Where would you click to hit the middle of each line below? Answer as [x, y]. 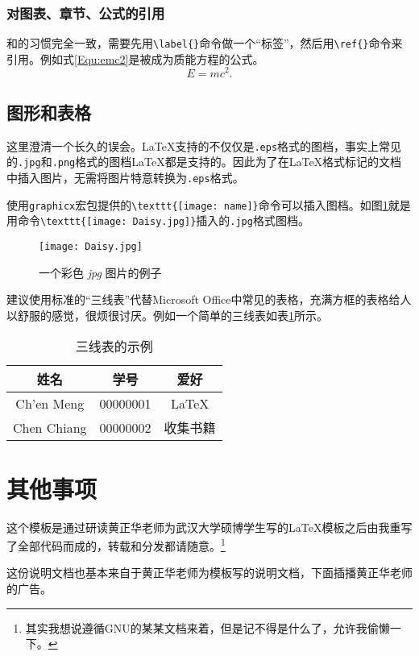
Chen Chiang [50, 427]
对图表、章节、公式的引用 [86, 12]
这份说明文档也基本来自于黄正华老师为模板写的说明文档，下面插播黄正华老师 [209, 573]
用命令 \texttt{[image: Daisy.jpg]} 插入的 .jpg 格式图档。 [158, 220]
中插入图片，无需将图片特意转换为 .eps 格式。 [125, 178]
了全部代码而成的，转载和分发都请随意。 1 [116, 544]
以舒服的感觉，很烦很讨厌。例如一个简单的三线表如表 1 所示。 [167, 315]
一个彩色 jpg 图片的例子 [100, 272]
